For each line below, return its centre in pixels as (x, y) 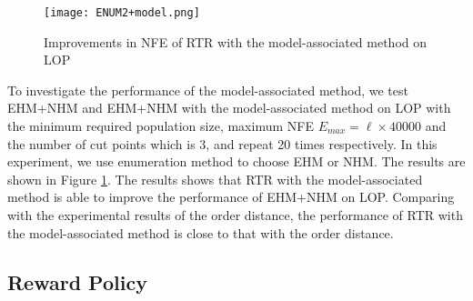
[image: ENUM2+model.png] (122, 13)
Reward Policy (77, 281)
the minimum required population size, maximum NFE (161, 126)
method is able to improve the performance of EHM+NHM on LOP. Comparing (231, 197)
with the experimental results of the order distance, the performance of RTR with (235, 215)
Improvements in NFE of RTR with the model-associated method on (236, 41)
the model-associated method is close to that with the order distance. (201, 232)
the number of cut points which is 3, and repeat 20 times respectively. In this (222, 143)
